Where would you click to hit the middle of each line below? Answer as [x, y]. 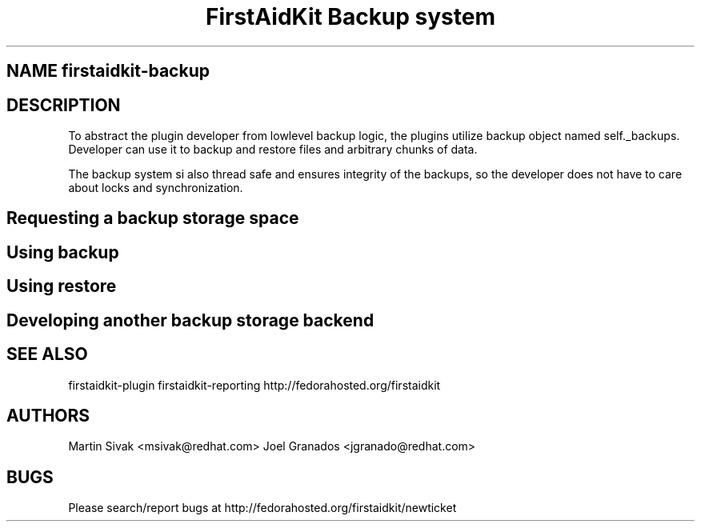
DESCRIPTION [64, 105]
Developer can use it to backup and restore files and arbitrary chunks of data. [273, 150]
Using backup [63, 252]
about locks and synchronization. [156, 188]
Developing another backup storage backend [190, 320]
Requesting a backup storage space [153, 218]
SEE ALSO [47, 354]
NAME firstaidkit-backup [108, 71]
